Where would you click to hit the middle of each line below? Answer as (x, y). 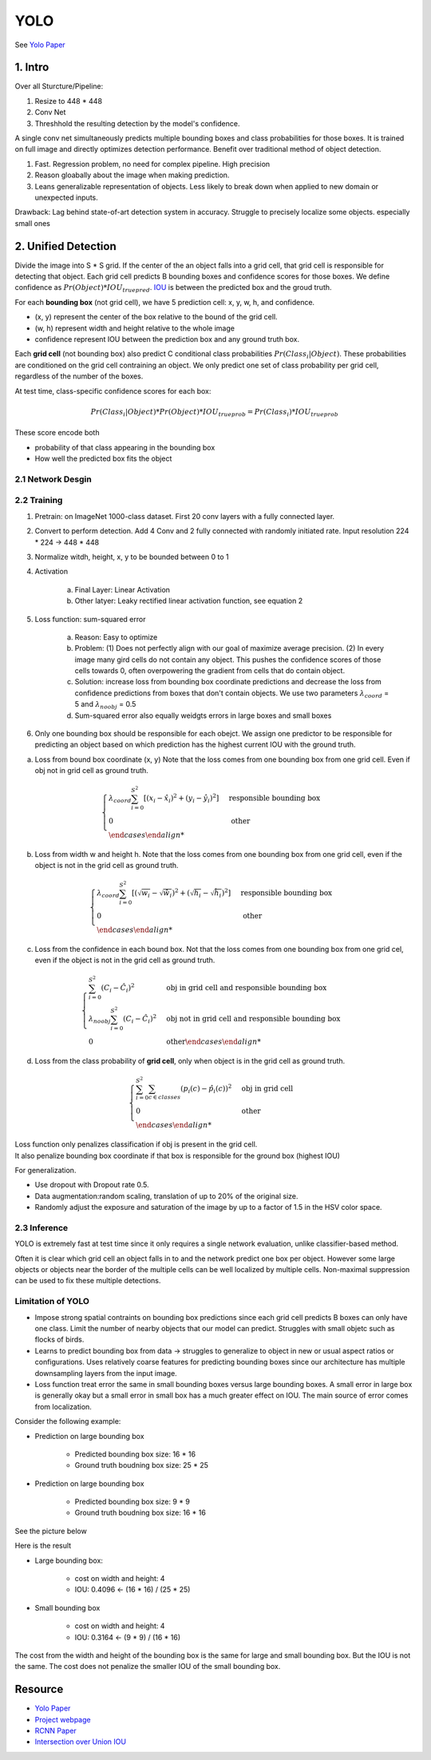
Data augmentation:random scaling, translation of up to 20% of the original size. (166, 1196)
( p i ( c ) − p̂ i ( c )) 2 (206, 1088)
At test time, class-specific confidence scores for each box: (113, 390)
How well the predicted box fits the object (103, 458)
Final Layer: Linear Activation (123, 589)
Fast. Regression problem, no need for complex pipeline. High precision (152, 164)
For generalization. (45, 1170)
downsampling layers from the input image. (106, 1373)
